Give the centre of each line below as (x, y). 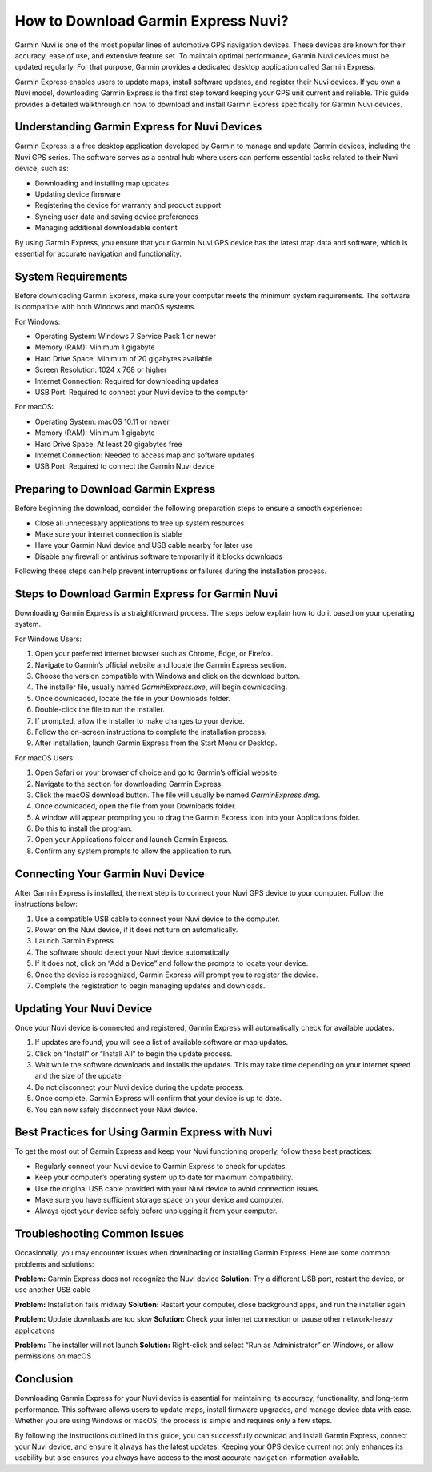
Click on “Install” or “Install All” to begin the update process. (134, 1053)
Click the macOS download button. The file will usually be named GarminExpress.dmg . (178, 795)
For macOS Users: (45, 758)
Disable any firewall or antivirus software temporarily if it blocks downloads (159, 556)
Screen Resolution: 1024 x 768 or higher (101, 370)
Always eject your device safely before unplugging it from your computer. (156, 1211)
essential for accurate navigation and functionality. (98, 253)
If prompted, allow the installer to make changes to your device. (140, 720)
